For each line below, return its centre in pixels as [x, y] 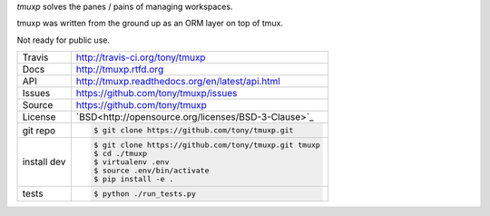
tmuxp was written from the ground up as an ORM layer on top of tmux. [150, 24]
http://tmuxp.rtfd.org [120, 70]
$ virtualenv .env [132, 162]
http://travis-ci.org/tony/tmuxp [141, 57]
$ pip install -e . [134, 178]
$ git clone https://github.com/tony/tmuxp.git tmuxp [207, 145]
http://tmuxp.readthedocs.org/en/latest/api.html [178, 82]
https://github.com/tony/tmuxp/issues [157, 93]
